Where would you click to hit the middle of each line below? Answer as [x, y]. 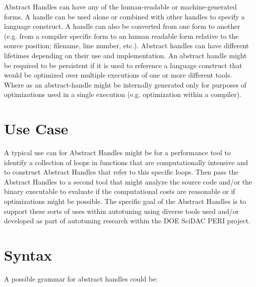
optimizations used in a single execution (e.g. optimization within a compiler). [123, 94]
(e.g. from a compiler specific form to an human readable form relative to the [121, 36]
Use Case [36, 129]
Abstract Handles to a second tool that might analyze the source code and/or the [128, 181]
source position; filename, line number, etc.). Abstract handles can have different [127, 46]
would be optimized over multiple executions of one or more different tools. [118, 75]
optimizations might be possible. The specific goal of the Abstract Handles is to [125, 201]
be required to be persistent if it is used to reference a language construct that [123, 65]
